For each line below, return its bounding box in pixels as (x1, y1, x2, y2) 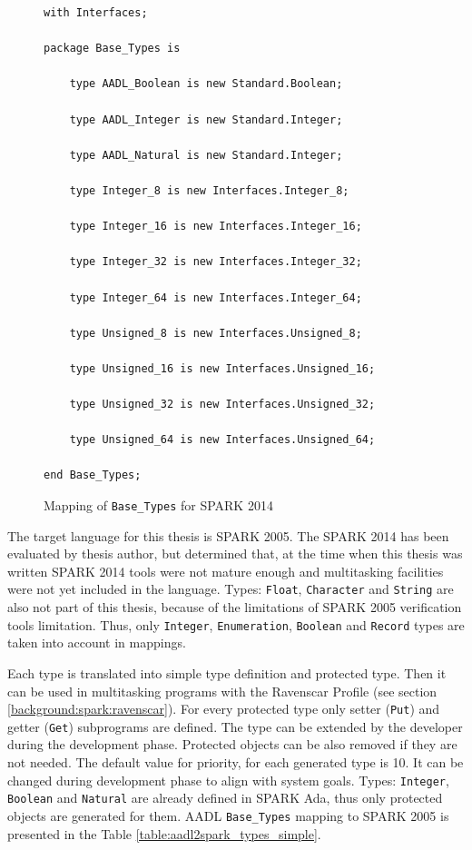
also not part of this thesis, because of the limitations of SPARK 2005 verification (7, 598, 462, 617)
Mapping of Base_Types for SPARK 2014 (44, 496, 273, 515)
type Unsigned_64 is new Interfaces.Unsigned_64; (69, 433, 376, 447)
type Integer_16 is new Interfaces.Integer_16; (69, 220, 362, 233)
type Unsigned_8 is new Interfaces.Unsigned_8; (69, 326, 362, 340)
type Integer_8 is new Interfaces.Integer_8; (69, 183, 349, 197)
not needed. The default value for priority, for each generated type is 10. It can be (7, 753, 464, 772)
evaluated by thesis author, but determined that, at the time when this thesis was (7, 544, 463, 563)
